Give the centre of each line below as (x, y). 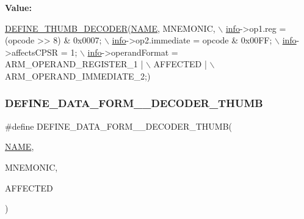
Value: (18, 7)
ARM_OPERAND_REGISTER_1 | (74, 64)
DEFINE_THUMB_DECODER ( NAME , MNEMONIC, (110, 28)
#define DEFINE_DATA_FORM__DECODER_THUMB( (119, 126)
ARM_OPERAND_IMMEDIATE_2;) (78, 76)
